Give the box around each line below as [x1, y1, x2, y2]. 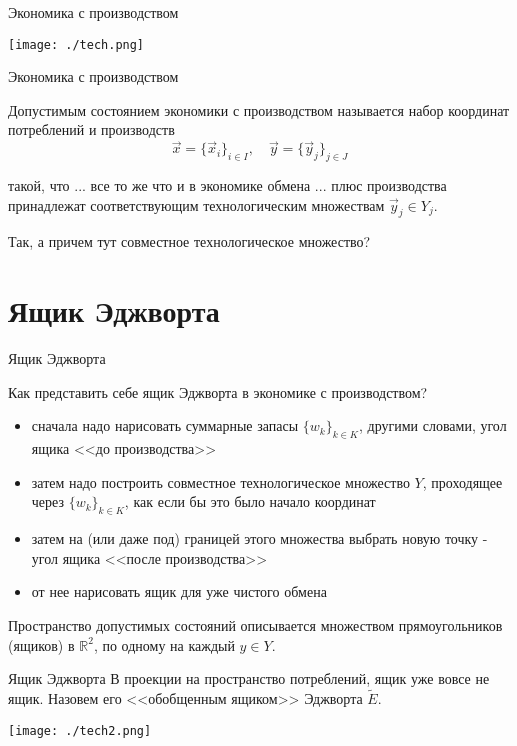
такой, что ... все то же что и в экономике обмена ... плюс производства [8, 175, 447, 196]
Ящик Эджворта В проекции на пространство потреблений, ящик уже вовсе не [8, 668, 490, 689]
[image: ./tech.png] [8, 37, 145, 52]
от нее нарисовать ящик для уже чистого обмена [31, 581, 327, 602]
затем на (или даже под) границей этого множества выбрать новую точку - [31, 528, 488, 549]
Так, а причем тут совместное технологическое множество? [8, 231, 371, 252]
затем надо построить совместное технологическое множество [31, 471, 410, 492]
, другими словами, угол [358, 415, 507, 436]
